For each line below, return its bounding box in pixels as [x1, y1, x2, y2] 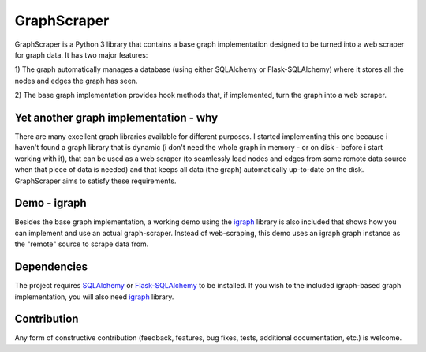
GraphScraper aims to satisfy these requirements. [14, 176, 177, 185]
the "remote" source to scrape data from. [14, 239, 149, 249]
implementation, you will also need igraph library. [14, 292, 174, 301]
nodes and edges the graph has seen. [14, 76, 138, 85]
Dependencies [14, 260, 88, 274]
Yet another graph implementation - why [14, 110, 219, 124]
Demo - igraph [14, 197, 87, 210]
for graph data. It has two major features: [14, 50, 148, 59]
